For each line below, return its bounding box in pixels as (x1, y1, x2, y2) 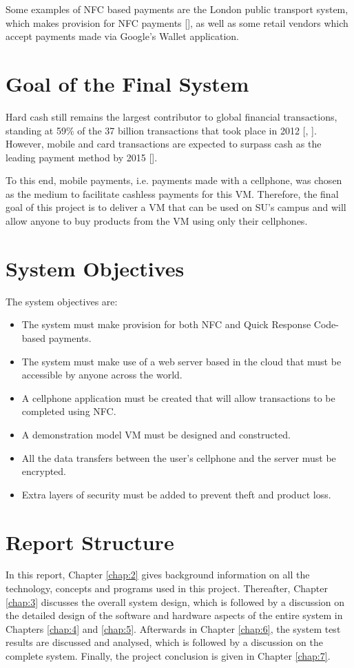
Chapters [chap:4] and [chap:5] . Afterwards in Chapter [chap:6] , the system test (6, 621, 341, 636)
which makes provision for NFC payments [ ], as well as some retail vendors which (6, 15, 348, 30)
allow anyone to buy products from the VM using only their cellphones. (6, 214, 308, 228)
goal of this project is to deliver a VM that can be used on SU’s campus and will (6, 200, 346, 214)
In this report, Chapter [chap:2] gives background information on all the (6, 567, 310, 582)
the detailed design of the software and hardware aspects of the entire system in (6, 608, 343, 623)
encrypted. (21, 464, 67, 478)
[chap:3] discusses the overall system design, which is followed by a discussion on (6, 594, 345, 609)
